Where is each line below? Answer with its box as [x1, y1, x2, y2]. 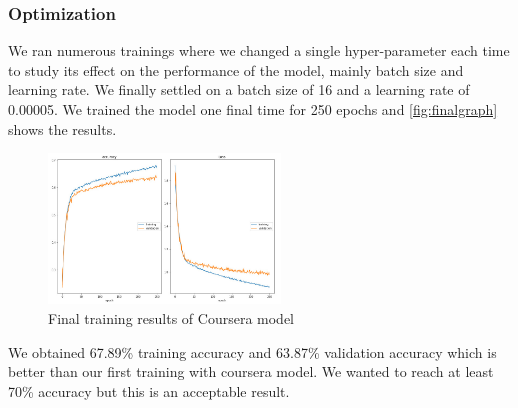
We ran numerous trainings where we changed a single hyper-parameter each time [8, 40, 510, 61]
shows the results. [8, 118, 117, 139]
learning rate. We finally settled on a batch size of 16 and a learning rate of [8, 79, 470, 100]
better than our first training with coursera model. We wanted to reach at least [8, 361, 494, 382]
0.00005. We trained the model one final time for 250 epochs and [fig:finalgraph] [8, 99, 498, 119]
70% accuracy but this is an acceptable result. [8, 380, 290, 401]
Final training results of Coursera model [48, 308, 294, 328]
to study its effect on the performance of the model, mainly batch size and [8, 59, 464, 80]
